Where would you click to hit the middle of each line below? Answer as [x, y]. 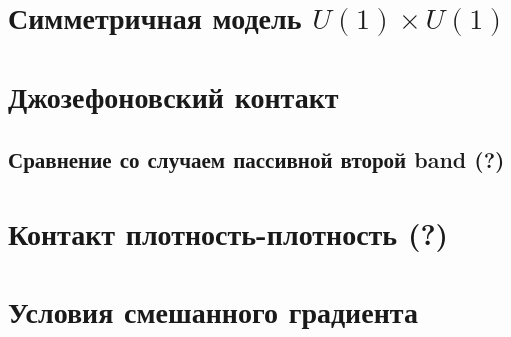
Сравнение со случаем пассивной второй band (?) [256, 159]
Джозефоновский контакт [173, 95]
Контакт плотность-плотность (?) [228, 232]
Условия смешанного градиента [213, 311]
